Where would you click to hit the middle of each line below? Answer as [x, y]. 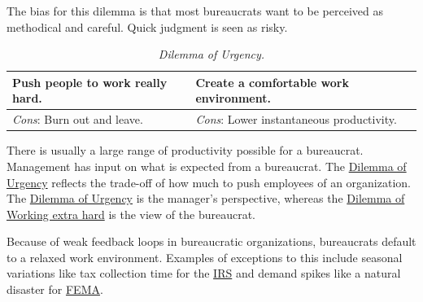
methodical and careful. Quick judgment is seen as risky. [147, 26]
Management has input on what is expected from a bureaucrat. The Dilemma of [207, 166]
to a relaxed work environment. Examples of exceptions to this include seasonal [205, 257]
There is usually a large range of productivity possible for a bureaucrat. [185, 150]
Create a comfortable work [272, 82]
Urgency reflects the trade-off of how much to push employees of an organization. [209, 182]
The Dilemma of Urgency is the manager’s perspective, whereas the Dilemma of [206, 198]
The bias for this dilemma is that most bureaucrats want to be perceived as [195, 11]
